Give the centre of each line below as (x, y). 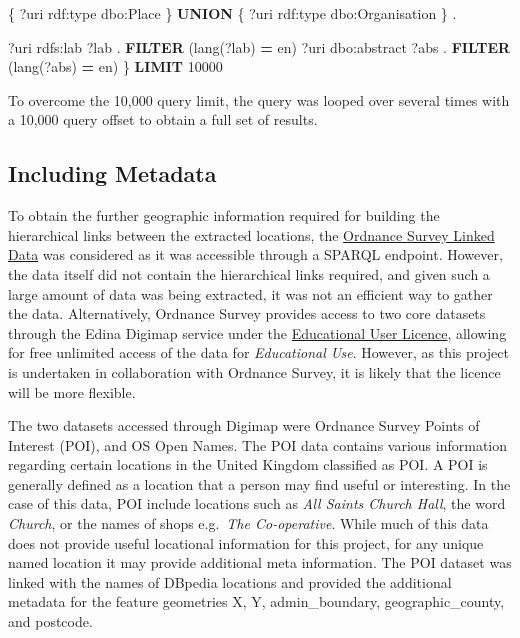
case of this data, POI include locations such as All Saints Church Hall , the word (257, 503)
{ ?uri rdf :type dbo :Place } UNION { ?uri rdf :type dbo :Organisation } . (232, 13)
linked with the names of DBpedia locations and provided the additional (230, 581)
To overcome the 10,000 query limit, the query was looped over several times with (259, 99)
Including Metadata (112, 173)
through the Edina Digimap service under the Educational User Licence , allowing (257, 332)
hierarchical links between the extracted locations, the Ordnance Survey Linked (251, 234)
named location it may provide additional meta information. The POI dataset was (260, 562)
